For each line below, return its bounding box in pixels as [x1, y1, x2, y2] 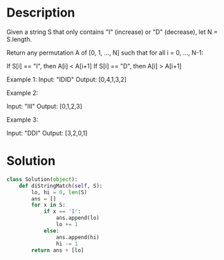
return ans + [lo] [31, 247, 84, 254]
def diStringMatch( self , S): [19, 182, 103, 189]
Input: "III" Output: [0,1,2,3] [6, 102, 82, 110]
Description [6, 5, 75, 21]
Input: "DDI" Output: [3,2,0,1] [6, 129, 88, 137]
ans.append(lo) [55, 214, 100, 222]
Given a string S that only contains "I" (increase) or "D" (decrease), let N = [6, 28, 218, 36]
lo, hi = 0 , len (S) [31, 189, 88, 196]
